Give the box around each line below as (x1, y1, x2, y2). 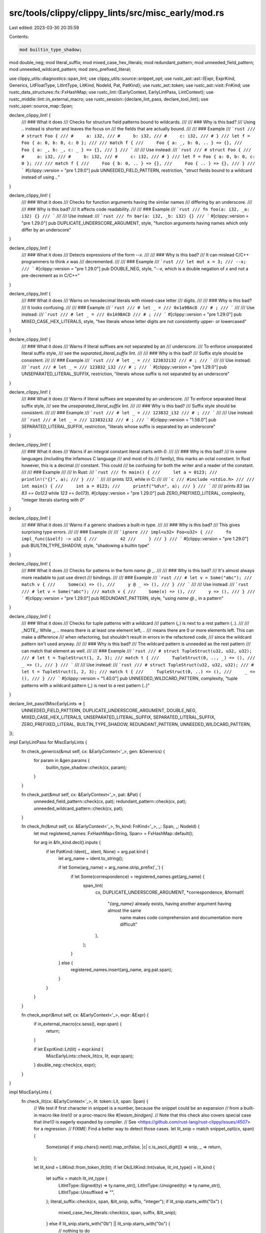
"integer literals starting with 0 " (21, 497, 85, 503)
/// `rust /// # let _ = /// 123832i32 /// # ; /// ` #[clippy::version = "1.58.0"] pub (21, 417, 217, 423)
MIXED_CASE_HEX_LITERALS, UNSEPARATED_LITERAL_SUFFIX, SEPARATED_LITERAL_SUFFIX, (21, 714, 216, 720)
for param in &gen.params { (33, 758, 90, 763)
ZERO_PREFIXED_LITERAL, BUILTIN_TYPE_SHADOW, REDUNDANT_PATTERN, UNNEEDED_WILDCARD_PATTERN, (21, 721, 251, 727)
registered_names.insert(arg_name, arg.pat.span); (70, 967, 172, 973)
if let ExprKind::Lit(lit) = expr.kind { (33, 1046, 103, 1052)
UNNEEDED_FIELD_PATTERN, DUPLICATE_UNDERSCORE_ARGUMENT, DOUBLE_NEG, (21, 707, 197, 713)
